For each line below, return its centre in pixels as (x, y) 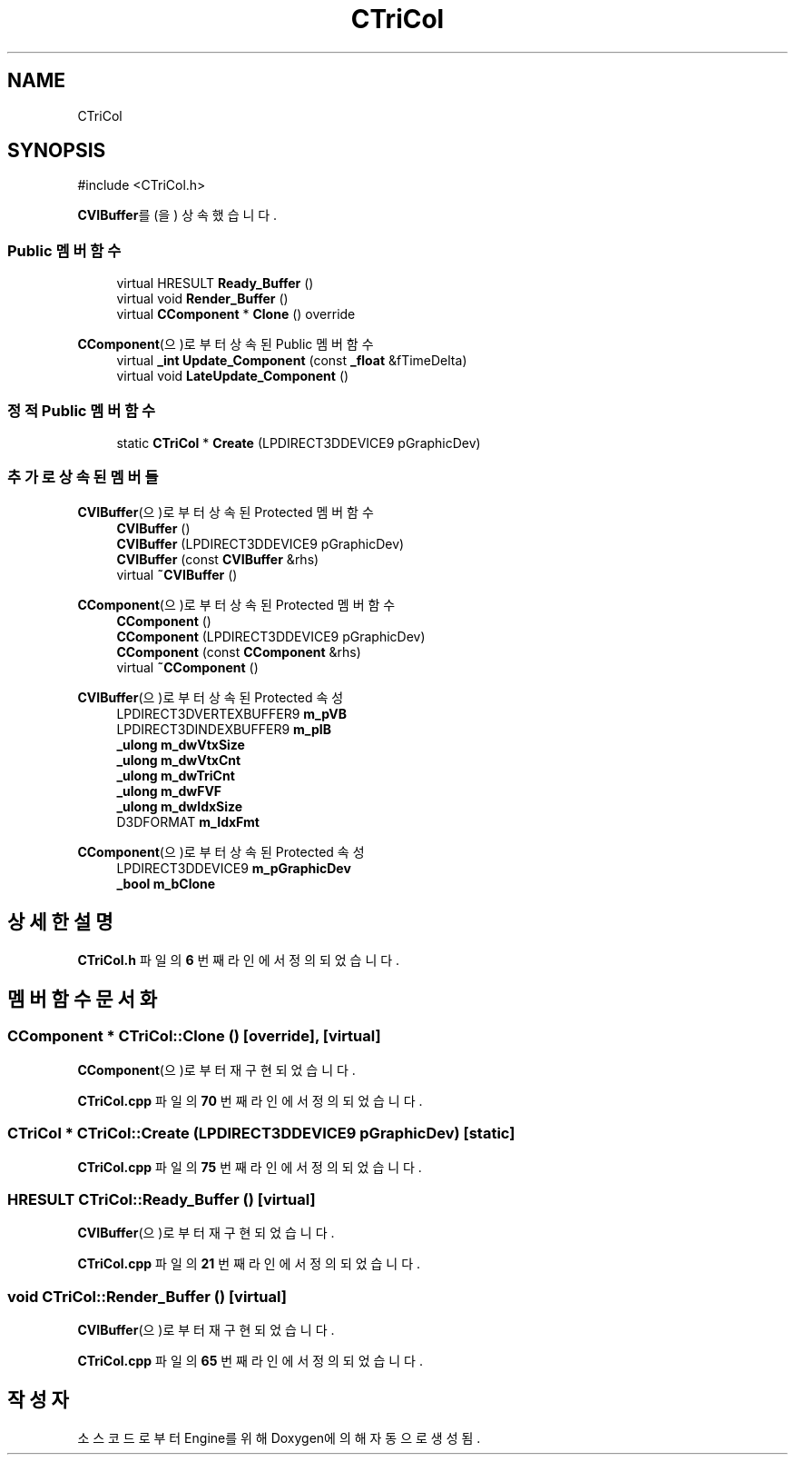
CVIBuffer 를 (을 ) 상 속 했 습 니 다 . (177, 215)
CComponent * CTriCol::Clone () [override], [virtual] (194, 1036)
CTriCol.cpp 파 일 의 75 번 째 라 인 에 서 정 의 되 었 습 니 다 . (250, 1167)
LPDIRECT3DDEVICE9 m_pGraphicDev (234, 868)
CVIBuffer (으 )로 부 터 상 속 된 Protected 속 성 (211, 697)
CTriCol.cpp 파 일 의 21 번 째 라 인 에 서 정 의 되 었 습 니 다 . (249, 1264)
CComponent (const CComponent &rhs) (239, 651)
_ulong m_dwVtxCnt (179, 760)
